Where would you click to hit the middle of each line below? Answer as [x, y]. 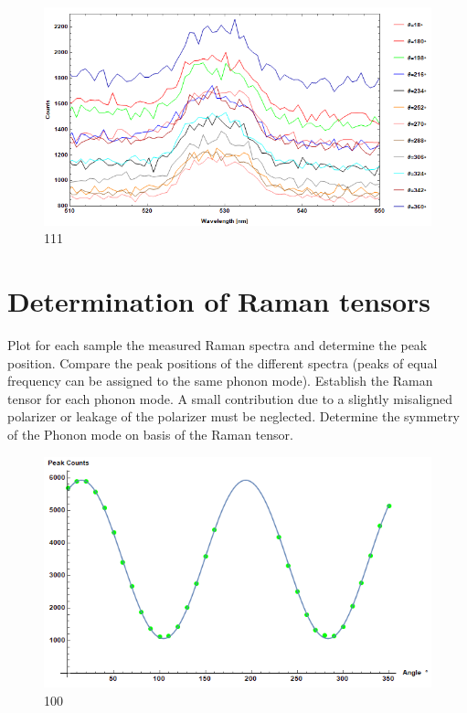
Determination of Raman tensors [219, 301]
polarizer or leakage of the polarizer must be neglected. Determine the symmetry [233, 416]
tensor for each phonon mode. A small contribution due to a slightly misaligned [230, 398]
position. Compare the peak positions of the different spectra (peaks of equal [223, 362]
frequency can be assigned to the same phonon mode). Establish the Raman [220, 381]
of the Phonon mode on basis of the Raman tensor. [150, 435]
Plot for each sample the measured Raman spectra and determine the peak [218, 345]
